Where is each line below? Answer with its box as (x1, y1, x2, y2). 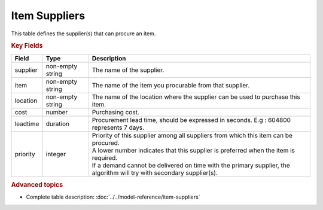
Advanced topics (11, 180, 63, 188)
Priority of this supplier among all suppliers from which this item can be (92, 131, 293, 139)
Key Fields (11, 42, 43, 50)
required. (92, 153, 118, 162)
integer (45, 150, 66, 158)
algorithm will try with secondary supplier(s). (92, 168, 218, 176)
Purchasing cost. (92, 108, 140, 116)
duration (45, 120, 70, 128)
